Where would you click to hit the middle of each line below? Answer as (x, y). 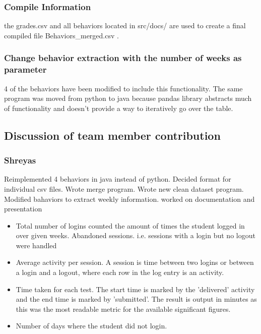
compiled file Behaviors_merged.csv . (61, 35)
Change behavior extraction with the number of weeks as (123, 58)
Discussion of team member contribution (112, 135)
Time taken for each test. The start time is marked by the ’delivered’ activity (135, 289)
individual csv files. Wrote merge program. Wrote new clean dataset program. (124, 188)
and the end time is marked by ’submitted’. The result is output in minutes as (136, 299)
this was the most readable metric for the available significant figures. (123, 309)
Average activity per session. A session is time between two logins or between (135, 262)
